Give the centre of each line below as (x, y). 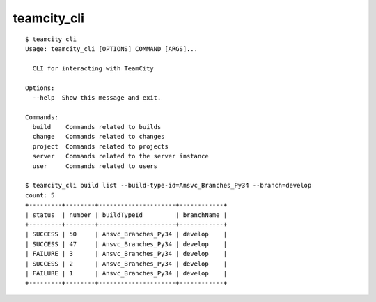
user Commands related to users (95, 166)
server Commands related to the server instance (120, 156)
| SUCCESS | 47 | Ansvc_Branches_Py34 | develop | (126, 244)
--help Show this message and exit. (97, 97)
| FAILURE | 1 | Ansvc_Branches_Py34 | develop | (126, 273)
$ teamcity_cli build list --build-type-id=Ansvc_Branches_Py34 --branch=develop (169, 186)
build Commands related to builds (97, 127)
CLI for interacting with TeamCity (93, 68)
